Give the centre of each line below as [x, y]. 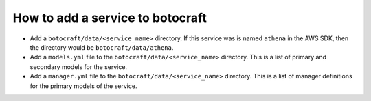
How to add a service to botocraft [110, 18]
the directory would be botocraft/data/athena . [102, 47]
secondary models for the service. [78, 67]
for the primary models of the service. [83, 86]
